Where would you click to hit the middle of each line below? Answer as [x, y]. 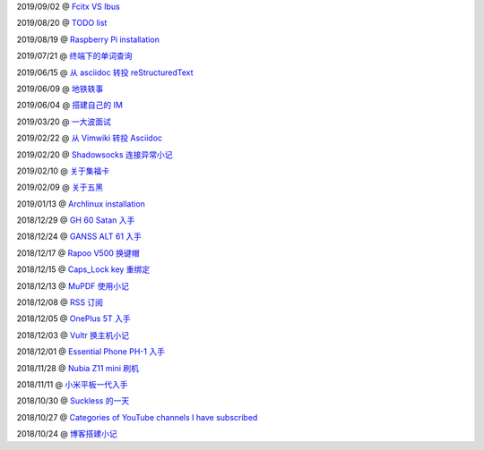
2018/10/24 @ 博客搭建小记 [67, 434]
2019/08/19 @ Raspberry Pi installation [88, 39]
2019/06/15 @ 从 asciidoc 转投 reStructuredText [105, 72]
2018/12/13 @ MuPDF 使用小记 [73, 285]
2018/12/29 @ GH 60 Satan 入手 [76, 220]
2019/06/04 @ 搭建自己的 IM [69, 105]
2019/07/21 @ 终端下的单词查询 [74, 56]
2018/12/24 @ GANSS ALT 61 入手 [79, 236]
